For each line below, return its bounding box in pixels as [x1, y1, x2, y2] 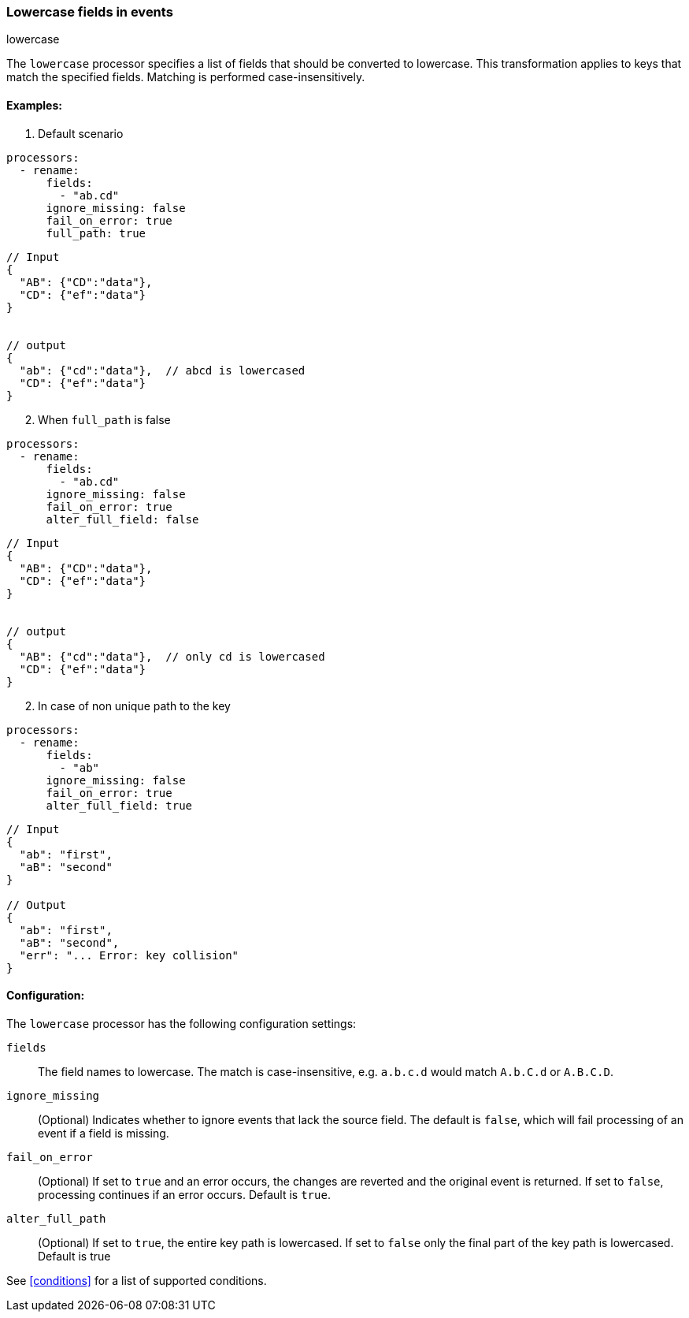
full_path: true [46, 226, 146, 240]
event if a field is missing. [38, 1126, 169, 1140]
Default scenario [38, 126, 124, 140]
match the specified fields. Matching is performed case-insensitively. [6, 70, 365, 84]
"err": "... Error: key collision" [19, 948, 239, 962]
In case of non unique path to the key [38, 698, 231, 713]
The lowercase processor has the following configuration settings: [6, 1016, 357, 1030]
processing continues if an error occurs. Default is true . [38, 1187, 331, 1201]
